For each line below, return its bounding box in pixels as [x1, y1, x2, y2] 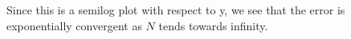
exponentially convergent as [6, 17, 142, 33]
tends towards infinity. [158, 17, 268, 33]
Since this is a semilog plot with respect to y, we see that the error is [6, 2, 345, 18]
